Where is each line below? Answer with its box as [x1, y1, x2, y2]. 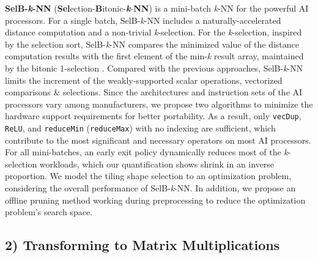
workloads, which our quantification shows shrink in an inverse [39, 157, 275, 170]
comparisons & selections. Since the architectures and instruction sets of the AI [5, 86, 303, 98]
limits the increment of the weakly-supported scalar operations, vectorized [5, 73, 283, 86]
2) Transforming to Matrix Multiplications [5, 235, 280, 254]
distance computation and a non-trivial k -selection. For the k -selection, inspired [5, 26, 302, 39]
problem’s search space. [5, 205, 93, 218]
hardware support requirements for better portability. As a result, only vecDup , [5, 109, 301, 122]
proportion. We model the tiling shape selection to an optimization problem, [5, 169, 292, 182]
